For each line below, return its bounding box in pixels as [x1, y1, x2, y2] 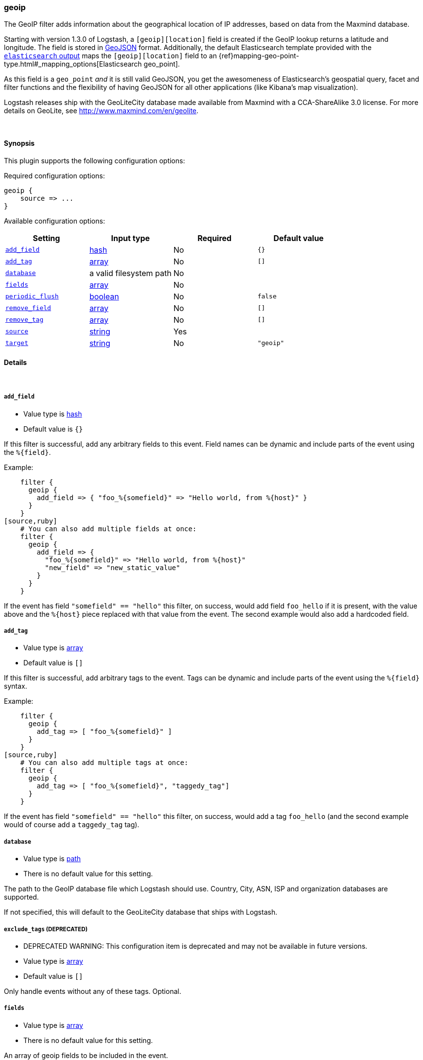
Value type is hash [23, 409, 82, 418]
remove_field [5, 304, 51, 312]
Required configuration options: [4, 171, 105, 180]
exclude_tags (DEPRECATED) [4, 925, 88, 933]
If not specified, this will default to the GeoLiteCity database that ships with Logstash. [4, 908, 278, 917]
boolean [89, 291, 119, 301]
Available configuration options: [4, 216, 105, 225]
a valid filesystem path [89, 268, 172, 278]
